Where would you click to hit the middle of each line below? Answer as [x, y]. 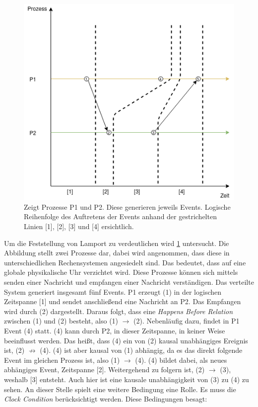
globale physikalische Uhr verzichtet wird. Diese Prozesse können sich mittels [121, 272]
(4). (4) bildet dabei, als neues [181, 360]
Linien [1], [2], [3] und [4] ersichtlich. [79, 226]
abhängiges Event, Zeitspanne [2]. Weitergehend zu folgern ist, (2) [104, 369]
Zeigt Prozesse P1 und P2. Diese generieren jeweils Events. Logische [127, 206]
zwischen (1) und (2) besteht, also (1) [61, 321]
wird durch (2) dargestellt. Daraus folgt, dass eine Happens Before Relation [119, 311]
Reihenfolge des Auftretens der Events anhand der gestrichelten [120, 216]
